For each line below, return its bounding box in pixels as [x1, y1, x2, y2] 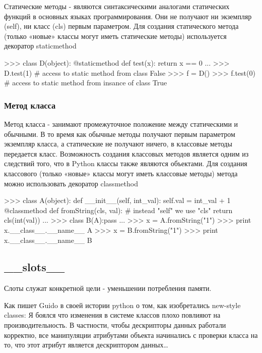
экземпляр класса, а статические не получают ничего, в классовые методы [4, 138, 232, 149]
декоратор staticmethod [4, 40, 77, 51]
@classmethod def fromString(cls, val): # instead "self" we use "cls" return [4, 205, 233, 215]
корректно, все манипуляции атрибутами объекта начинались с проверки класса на [4, 329, 258, 340]
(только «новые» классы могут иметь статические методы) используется [4, 30, 227, 41]
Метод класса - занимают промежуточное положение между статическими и [4, 118, 238, 129]
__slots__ [4, 259, 65, 275]
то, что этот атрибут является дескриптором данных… [4, 339, 168, 350]
